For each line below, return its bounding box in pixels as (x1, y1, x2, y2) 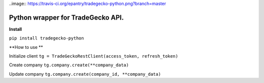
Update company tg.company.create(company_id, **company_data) (9, 71, 161, 77)
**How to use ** (9, 44, 44, 50)
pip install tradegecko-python (9, 36, 84, 41)
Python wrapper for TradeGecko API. (9, 13, 124, 21)
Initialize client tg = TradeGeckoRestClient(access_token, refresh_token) (9, 53, 178, 59)
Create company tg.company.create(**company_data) (9, 62, 129, 68)
